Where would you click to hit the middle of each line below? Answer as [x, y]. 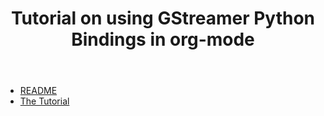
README [38, 91]
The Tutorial [44, 101]
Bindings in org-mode [163, 39]
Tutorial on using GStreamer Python [163, 18]
